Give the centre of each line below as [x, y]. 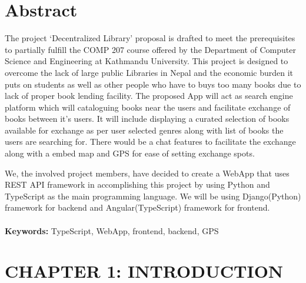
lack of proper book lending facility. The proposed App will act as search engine [149, 96]
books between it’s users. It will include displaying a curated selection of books [147, 119]
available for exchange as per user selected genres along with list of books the [144, 130]
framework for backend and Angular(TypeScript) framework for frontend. [137, 207]
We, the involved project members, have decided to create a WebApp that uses [147, 173]
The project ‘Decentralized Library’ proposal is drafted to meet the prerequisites [150, 38]
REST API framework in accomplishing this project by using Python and [137, 184]
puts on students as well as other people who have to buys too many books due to [153, 84]
